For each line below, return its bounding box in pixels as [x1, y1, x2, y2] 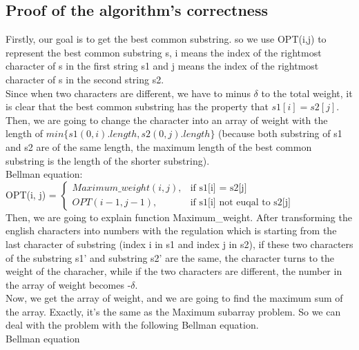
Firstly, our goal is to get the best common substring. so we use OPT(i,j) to [6, 32, 327, 46]
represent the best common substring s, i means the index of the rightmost [6, 45, 322, 59]
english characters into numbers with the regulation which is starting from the [6, 223, 337, 238]
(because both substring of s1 [218, 126, 342, 141]
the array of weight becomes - [6, 277, 131, 291]
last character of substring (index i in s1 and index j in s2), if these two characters [6, 236, 353, 251]
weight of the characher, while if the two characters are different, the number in [6, 264, 342, 278]
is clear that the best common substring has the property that [6, 99, 269, 114]
